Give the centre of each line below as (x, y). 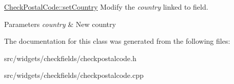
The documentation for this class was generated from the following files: (117, 41)
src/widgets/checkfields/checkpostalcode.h (70, 58)
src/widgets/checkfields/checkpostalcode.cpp (74, 75)
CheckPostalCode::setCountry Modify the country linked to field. (106, 7)
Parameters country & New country (60, 24)
